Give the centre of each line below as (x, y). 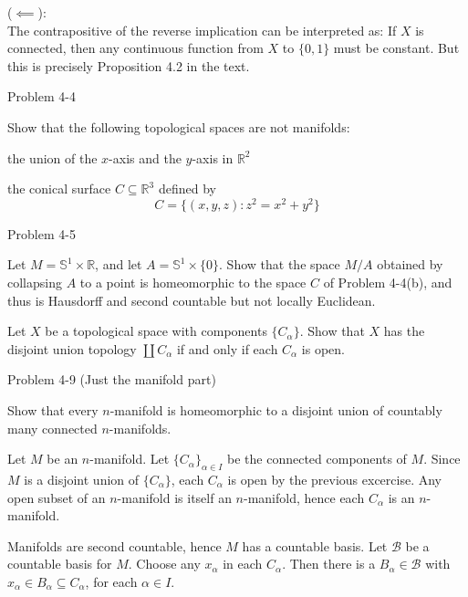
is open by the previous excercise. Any (334, 479)
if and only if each (227, 348)
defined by (187, 189)
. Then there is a (329, 564)
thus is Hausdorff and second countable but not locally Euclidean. (192, 300)
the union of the (52, 157)
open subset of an (57, 497)
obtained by (410, 264)
